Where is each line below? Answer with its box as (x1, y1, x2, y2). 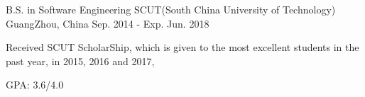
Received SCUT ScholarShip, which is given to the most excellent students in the (6, 40, 359, 55)
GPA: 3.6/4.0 (6, 77, 64, 92)
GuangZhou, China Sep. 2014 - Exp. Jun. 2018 (6, 16, 209, 30)
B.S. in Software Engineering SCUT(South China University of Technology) (6, 2, 336, 16)
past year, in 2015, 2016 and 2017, (6, 53, 155, 68)
